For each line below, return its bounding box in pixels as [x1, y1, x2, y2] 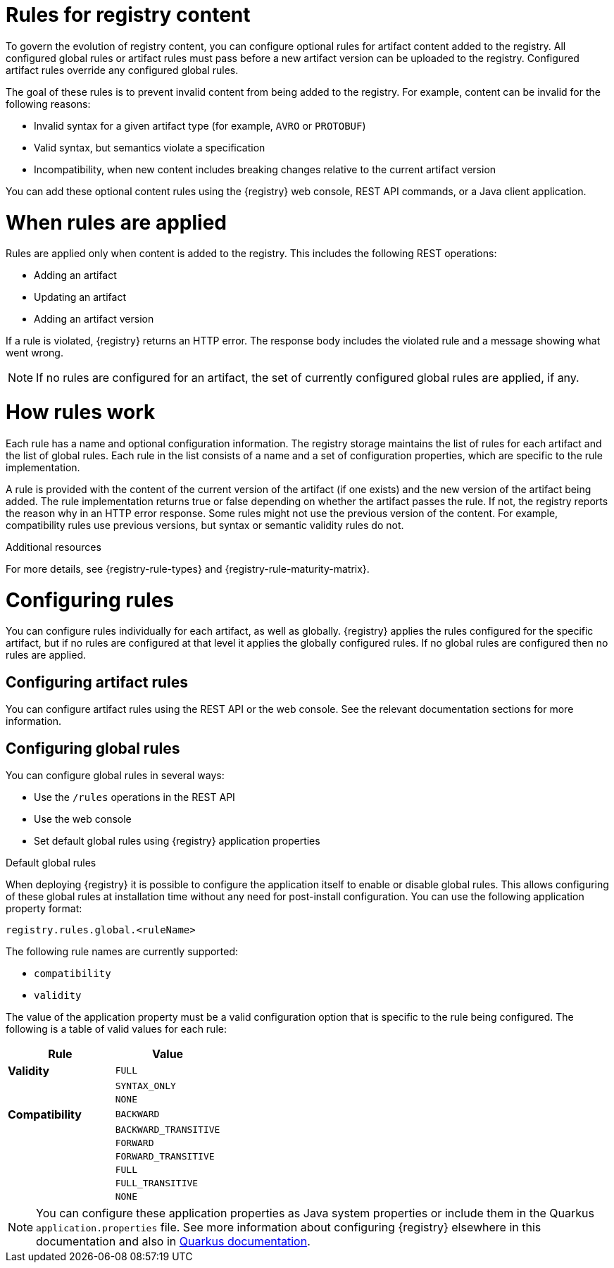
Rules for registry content [6, 3, 251, 27]
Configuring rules [6, 588, 175, 612]
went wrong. [6, 347, 63, 359]
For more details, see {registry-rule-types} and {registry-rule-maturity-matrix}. [6, 562, 370, 575]
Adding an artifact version [34, 313, 154, 325]
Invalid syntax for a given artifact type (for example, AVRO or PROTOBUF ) [34, 119, 366, 132]
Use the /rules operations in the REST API [34, 790, 235, 803]
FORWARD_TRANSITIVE [115, 1150, 215, 1162]
